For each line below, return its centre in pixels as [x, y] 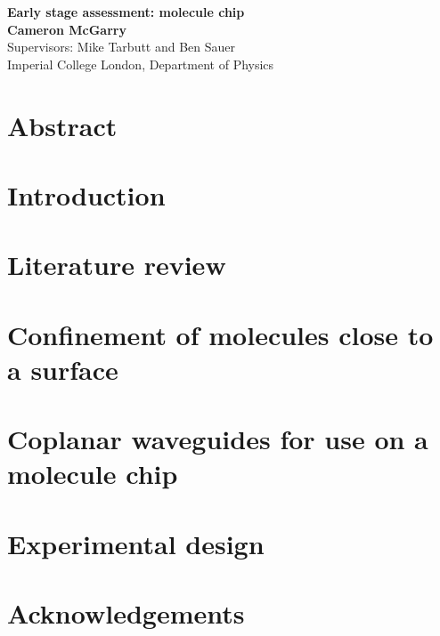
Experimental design [136, 543]
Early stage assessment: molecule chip [126, 12]
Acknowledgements [126, 613]
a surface [63, 369]
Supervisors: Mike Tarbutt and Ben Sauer [122, 47]
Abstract [62, 125]
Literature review [117, 265]
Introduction [86, 194]
